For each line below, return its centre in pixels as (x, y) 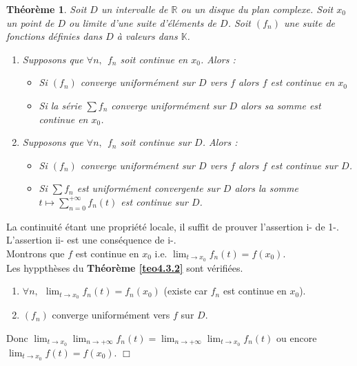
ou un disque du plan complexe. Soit (257, 9)
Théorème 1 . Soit (47, 9)
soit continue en (154, 59)
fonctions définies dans (54, 36)
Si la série (60, 105)
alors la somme (266, 188)
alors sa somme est (281, 105)
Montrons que (35, 253)
